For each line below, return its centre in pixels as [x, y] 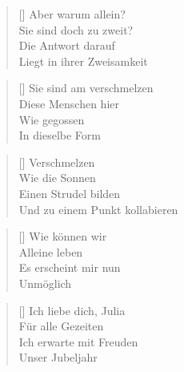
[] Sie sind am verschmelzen [86, 88]
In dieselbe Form [60, 135]
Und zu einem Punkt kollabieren [98, 209]
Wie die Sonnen [57, 178]
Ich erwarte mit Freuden [78, 341]
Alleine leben [51, 251]
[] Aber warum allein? [72, 14]
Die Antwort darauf [67, 45]
